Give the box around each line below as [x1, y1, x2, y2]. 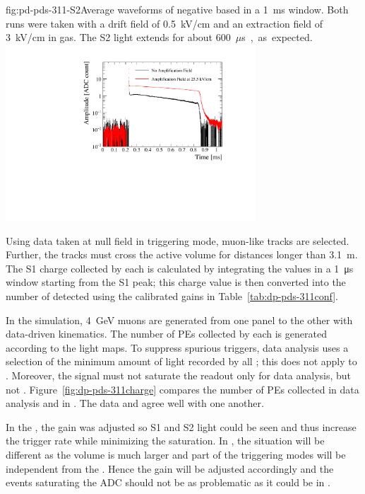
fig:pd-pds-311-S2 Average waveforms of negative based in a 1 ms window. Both [6, 2, 349, 16]
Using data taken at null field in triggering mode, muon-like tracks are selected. [6, 233, 349, 248]
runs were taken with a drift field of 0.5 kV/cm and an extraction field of [6, 16, 323, 30]
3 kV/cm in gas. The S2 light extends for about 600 [6, 30, 231, 45]
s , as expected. [241, 30, 313, 45]
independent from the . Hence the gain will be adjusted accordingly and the [6, 461, 334, 476]
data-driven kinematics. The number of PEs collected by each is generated [6, 326, 327, 341]
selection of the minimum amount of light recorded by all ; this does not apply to [6, 354, 357, 369]
